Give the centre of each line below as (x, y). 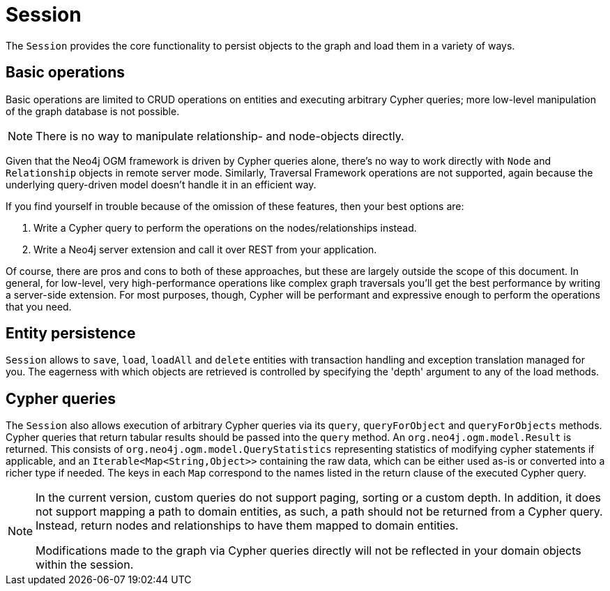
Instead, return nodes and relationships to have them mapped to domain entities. (247, 526)
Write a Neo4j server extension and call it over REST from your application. (205, 249)
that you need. (39, 306)
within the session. (85, 565)
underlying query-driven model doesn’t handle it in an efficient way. (161, 184)
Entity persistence (71, 334)
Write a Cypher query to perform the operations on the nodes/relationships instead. (225, 227)
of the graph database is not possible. (93, 111)
